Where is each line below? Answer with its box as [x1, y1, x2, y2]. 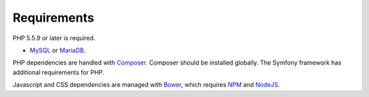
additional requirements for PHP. [12, 68, 105, 76]
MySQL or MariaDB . [29, 46, 86, 54]
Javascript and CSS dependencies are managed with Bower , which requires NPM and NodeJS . [12, 81, 280, 89]
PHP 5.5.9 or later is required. [12, 34, 96, 42]
